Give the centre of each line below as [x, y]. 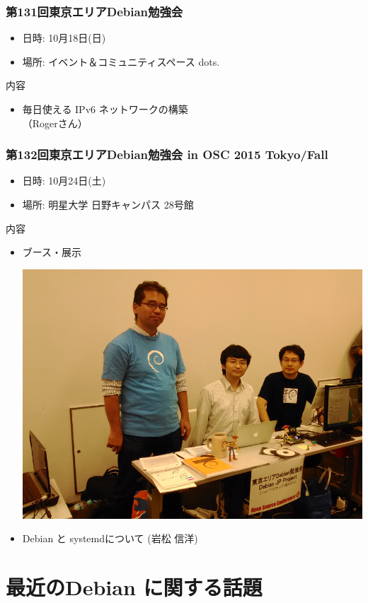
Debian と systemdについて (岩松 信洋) [110, 538]
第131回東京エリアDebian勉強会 [94, 11]
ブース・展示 [52, 252]
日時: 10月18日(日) [64, 38]
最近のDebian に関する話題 [134, 587]
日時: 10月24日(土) [64, 181]
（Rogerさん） [55, 123]
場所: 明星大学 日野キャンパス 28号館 [108, 204]
